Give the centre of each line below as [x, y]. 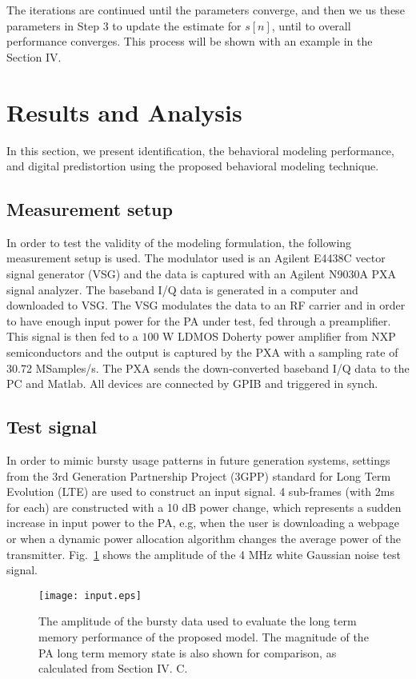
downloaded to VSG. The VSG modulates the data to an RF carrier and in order [206, 305]
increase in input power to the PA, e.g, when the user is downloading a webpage [203, 523]
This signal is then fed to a [72, 336]
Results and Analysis [124, 112]
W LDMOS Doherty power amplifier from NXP [279, 336]
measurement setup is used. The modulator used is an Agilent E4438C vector [196, 258]
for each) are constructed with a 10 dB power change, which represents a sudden [204, 507]
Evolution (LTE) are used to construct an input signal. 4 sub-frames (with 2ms [200, 491]
